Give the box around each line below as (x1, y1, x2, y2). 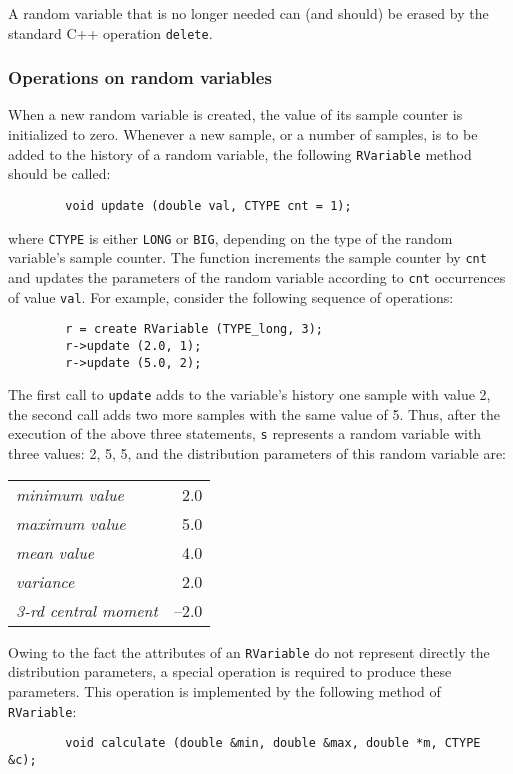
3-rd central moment (16, 598, 158, 622)
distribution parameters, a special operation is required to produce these (8, 661, 452, 682)
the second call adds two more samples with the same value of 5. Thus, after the (8, 403, 501, 424)
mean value (16, 540, 95, 564)
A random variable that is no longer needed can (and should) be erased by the (8, 3, 489, 23)
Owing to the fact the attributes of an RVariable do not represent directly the (8, 641, 490, 662)
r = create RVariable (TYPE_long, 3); (65, 322, 323, 337)
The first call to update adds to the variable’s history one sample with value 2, (8, 384, 491, 405)
